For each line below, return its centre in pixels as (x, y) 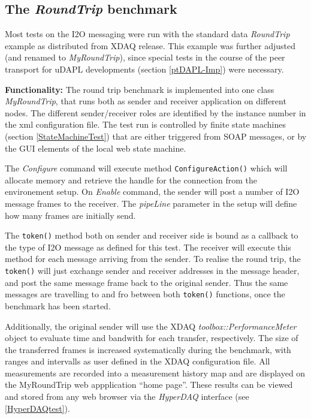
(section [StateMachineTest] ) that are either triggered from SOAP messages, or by (156, 136)
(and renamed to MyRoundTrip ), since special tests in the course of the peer (145, 57)
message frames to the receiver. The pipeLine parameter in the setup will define (151, 203)
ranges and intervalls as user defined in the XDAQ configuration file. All (138, 361)
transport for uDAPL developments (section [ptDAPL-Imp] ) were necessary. (144, 69)
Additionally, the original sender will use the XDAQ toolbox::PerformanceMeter (151, 326)
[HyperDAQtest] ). (37, 408)
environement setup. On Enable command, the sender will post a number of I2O (152, 192)
